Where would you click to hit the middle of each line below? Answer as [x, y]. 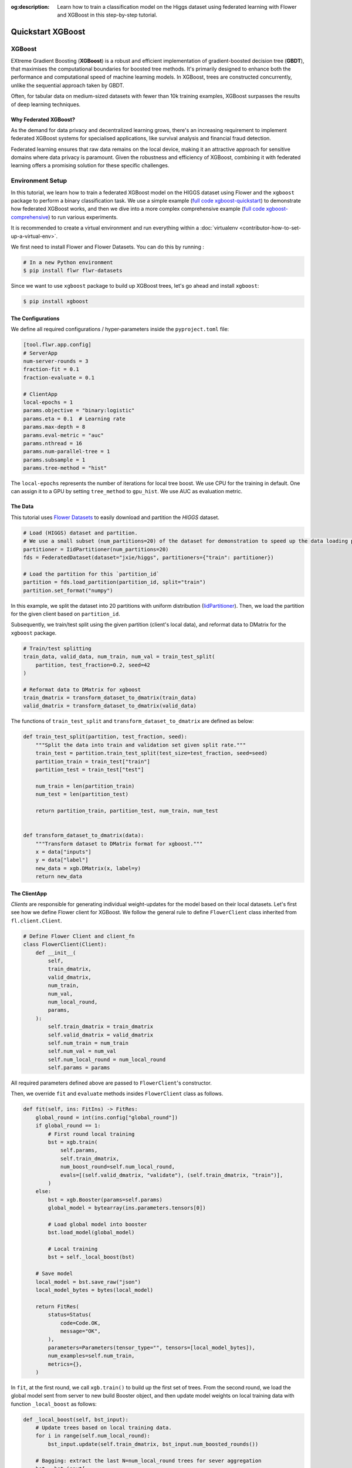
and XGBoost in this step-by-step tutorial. [107, 15]
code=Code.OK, [80, 1323]
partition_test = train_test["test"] [90, 770]
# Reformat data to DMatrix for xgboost [82, 689]
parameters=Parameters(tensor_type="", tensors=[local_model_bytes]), [151, 1347]
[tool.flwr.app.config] [57, 345]
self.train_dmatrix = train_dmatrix [101, 1027]
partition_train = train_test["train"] [93, 761]
